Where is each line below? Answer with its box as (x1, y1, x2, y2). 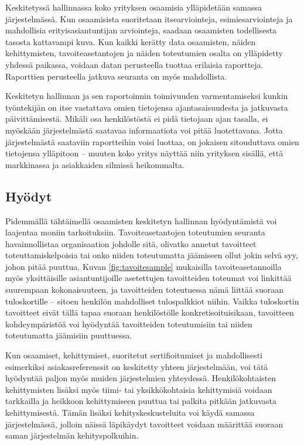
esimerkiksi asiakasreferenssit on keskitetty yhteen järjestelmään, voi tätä (5, 360, 268, 372)
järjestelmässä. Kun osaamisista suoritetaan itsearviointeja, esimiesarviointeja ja (5, 12, 293, 25)
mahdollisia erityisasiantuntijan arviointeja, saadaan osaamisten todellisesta (5, 24, 277, 36)
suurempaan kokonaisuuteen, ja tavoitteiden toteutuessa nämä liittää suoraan (5, 283, 283, 296)
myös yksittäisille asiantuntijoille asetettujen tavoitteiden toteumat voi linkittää (5, 272, 292, 284)
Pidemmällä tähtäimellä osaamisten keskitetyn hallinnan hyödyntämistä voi (5, 214, 277, 227)
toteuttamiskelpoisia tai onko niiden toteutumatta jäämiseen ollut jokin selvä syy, (5, 249, 298, 261)
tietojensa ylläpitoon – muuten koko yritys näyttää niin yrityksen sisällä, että (5, 147, 283, 159)
